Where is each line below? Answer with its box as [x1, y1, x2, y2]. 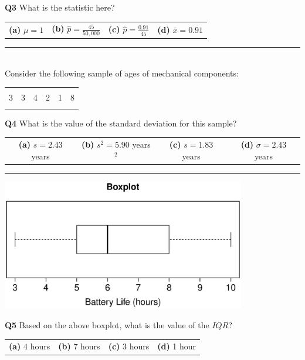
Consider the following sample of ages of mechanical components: [5, 66, 239, 79]
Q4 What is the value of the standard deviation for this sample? [5, 116, 237, 129]
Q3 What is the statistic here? [5, 1, 115, 13]
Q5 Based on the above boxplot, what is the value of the [5, 319, 209, 331]
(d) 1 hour [157, 340, 196, 352]
